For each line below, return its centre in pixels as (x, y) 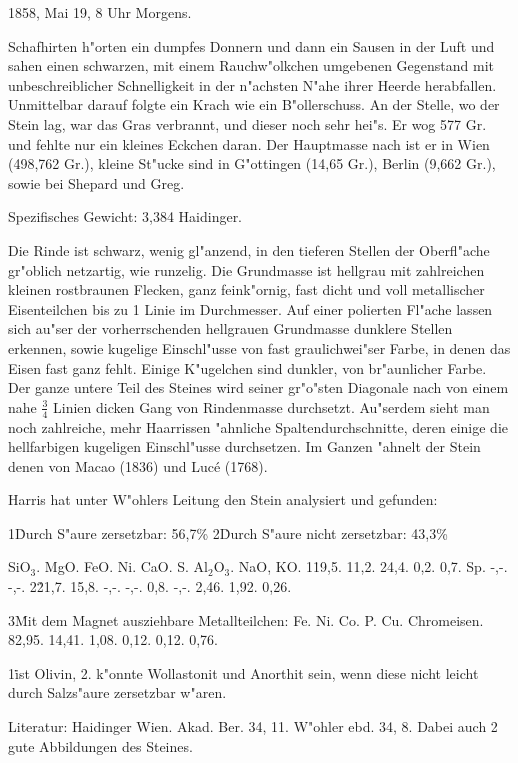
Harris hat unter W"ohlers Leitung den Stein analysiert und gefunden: (223, 499)
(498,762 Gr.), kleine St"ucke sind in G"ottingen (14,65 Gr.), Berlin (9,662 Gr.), (252, 163)
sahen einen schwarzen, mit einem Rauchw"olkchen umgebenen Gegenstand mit (251, 65)
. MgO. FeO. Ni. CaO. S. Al (122, 566)
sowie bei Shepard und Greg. (96, 182)
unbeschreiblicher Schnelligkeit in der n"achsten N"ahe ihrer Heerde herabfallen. (252, 84)
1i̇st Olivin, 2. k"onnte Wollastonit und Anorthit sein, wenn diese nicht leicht (243, 672)
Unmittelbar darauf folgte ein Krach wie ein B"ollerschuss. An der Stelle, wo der (254, 104)
